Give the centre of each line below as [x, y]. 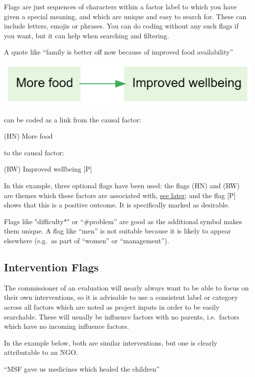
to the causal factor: [34, 152]
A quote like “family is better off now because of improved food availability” [119, 52]
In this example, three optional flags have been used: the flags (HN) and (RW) [122, 186]
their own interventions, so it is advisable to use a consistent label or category [121, 297]
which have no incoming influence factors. [66, 326]
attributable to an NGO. [41, 352]
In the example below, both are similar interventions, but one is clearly [111, 342]
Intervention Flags [51, 267]
